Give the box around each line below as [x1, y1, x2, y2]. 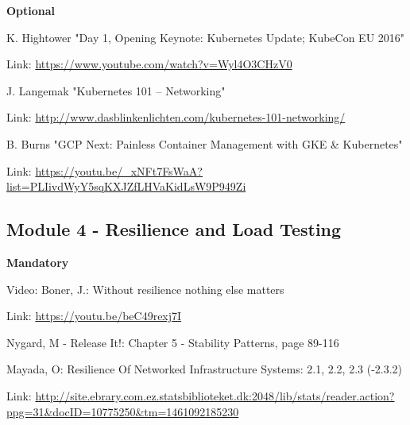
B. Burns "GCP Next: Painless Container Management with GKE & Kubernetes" [6, 135, 403, 152]
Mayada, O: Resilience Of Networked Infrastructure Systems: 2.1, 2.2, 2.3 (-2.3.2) [6, 361, 403, 377]
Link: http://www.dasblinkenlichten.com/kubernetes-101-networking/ [6, 109, 346, 126]
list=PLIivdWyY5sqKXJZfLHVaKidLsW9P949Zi [6, 178, 246, 195]
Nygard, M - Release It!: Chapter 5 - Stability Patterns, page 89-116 [6, 334, 339, 350]
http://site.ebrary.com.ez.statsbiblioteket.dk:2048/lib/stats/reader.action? [35, 387, 395, 404]
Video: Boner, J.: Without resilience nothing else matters [6, 280, 284, 297]
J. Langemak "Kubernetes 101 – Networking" [6, 82, 226, 99]
